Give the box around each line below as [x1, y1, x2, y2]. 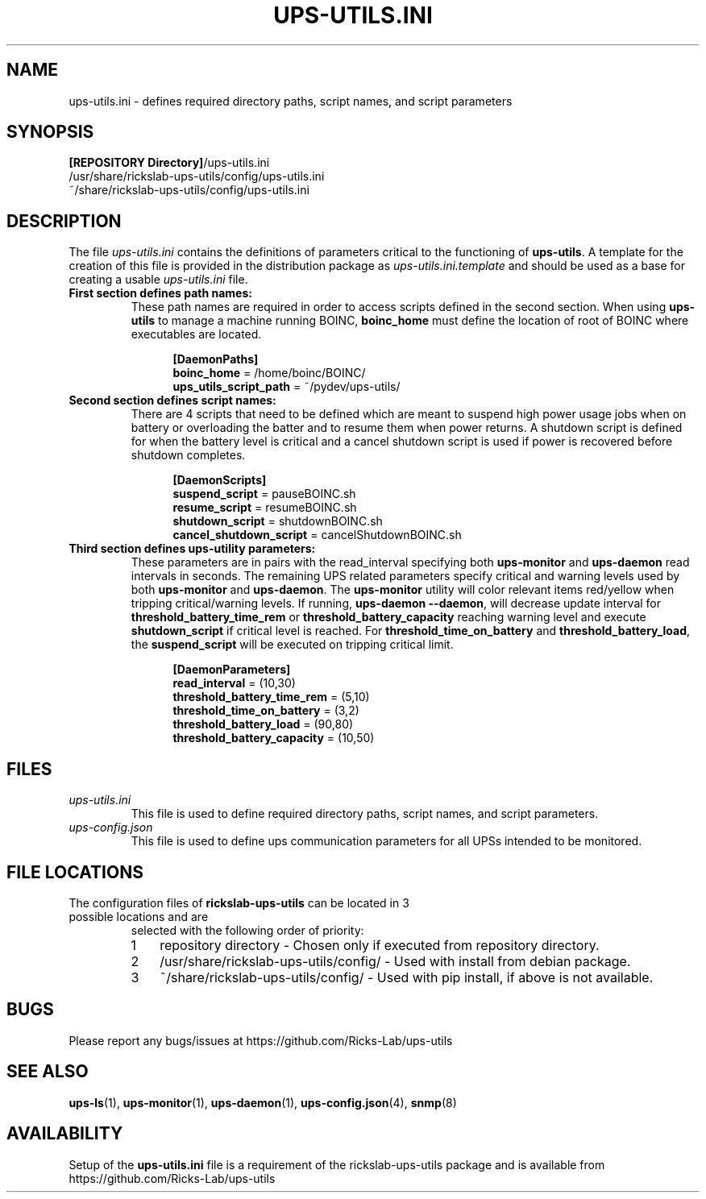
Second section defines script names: [69, 393, 276, 408]
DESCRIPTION [6, 210, 122, 231]
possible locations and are [69, 909, 209, 923]
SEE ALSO [6, 1061, 89, 1082]
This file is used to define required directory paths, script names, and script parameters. [131, 807, 599, 821]
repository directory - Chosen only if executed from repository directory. [160, 936, 600, 953]
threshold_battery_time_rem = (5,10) [172, 690, 370, 704]
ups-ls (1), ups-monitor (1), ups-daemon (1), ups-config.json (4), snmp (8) [69, 1095, 457, 1110]
